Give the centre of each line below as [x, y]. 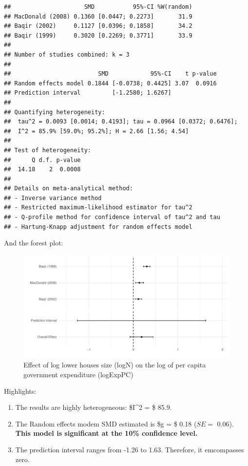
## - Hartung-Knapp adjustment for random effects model [98, 227]
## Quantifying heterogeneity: [55, 112]
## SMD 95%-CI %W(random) [98, 7]
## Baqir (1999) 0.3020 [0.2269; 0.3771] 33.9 [98, 35]
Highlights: [20, 391]
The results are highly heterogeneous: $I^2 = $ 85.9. [94, 407]
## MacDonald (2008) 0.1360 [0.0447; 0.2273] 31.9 [98, 16]
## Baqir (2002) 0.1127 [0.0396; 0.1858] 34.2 [98, 26]
